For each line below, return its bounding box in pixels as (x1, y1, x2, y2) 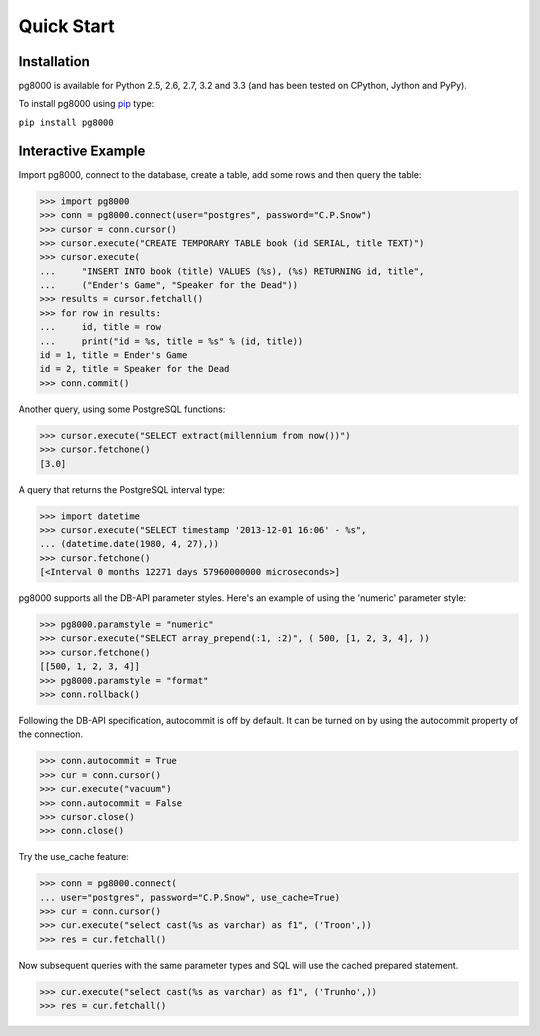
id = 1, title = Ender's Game (39, 350, 188, 361)
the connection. (18, 728, 84, 740)
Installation (18, 53, 90, 70)
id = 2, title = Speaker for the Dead (39, 363, 230, 375)
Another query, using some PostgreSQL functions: (18, 403, 226, 415)
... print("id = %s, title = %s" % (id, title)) (39, 335, 304, 347)
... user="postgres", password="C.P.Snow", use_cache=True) (39, 891, 341, 903)
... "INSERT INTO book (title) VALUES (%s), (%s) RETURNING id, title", (39, 265, 425, 277)
